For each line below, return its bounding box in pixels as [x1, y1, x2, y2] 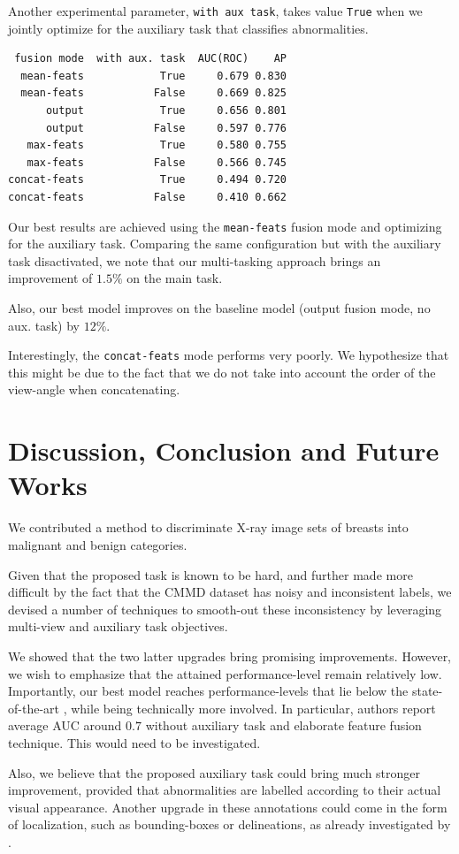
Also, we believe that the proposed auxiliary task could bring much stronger [8, 763, 421, 782]
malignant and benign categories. [8, 535, 187, 553]
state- [411, 682, 443, 700]
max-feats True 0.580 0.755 [27, 139, 287, 152]
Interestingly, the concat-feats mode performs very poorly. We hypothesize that [8, 346, 449, 364]
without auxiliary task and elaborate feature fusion [145, 716, 422, 735]
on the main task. [126, 269, 223, 287]
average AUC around [8, 716, 122, 735]
